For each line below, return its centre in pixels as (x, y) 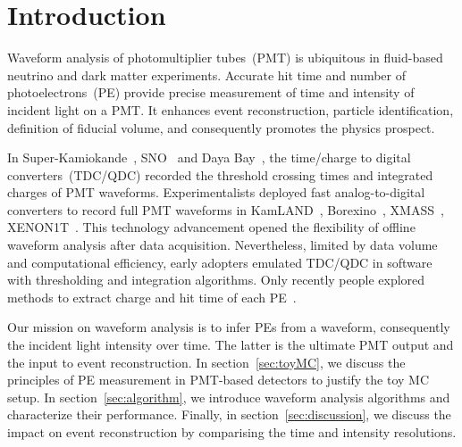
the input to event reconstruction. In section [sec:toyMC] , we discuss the (206, 362)
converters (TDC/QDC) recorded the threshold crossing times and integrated (220, 174)
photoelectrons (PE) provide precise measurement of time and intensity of (211, 92)
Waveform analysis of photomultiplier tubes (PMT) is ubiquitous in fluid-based (225, 58)
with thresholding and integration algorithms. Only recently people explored (216, 280)
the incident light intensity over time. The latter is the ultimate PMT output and (231, 345)
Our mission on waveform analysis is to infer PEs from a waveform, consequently (229, 327)
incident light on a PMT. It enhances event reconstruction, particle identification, (231, 109)
